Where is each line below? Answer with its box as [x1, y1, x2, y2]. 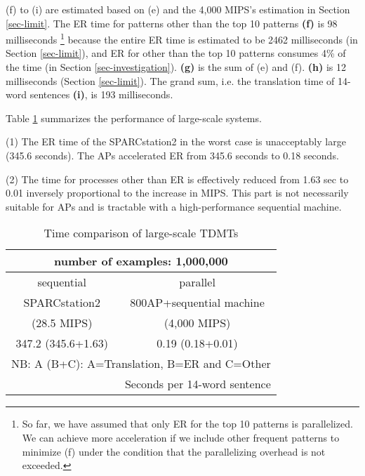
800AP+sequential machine [130, 294, 265, 311]
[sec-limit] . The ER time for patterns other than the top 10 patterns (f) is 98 [6, 15, 338, 30]
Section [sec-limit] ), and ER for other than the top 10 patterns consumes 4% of [6, 46, 346, 60]
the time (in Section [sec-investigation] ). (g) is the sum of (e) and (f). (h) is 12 [6, 60, 346, 74]
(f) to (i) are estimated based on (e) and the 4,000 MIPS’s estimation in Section [6, 2, 350, 16]
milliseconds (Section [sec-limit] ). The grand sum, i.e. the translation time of [6, 73, 335, 88]
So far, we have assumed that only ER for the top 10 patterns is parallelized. [22, 416, 353, 431]
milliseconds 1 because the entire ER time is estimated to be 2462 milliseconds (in [6, 30, 358, 46]
